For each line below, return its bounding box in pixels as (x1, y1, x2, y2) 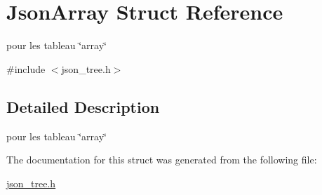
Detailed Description (6, 95, 160, 117)
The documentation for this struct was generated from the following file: (6, 152, 317, 167)
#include (6, 61, 46, 76)
